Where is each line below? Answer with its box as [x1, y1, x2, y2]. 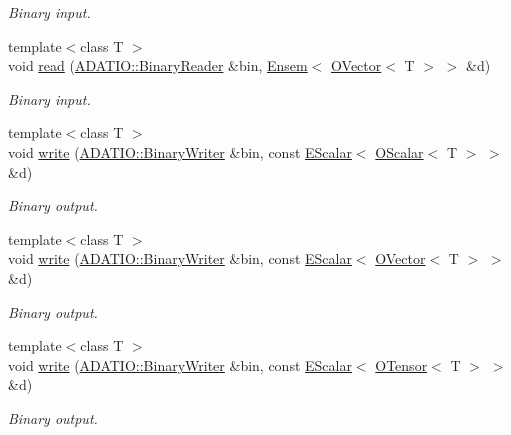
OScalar [375, 141, 424, 162]
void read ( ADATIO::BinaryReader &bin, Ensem [8, 55, 308, 76]
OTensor [375, 354, 428, 375]
